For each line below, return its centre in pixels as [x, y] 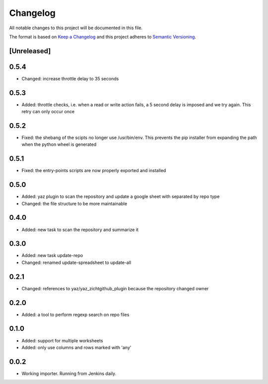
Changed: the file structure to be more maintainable [74, 203]
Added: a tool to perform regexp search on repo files [75, 315]
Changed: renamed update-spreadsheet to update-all [76, 262]
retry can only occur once [48, 112]
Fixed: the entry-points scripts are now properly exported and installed [94, 171]
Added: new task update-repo [52, 256]
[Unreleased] [30, 51]
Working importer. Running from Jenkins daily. [69, 373]
